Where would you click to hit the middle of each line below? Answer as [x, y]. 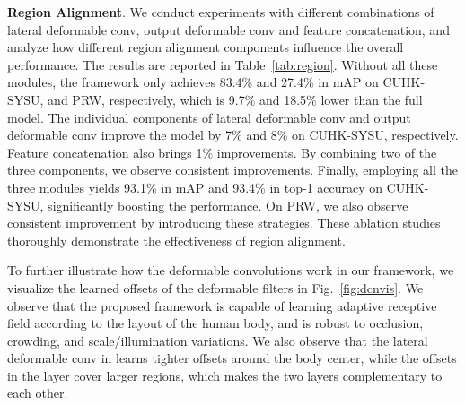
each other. [38, 393]
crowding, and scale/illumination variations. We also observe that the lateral [218, 340]
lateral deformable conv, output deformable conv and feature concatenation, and [228, 29]
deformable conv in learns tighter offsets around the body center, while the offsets [232, 358]
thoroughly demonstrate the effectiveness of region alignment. [176, 240]
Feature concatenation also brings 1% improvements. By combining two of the [222, 152]
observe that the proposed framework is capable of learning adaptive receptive [222, 305]
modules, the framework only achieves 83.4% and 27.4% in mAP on [193, 82]
